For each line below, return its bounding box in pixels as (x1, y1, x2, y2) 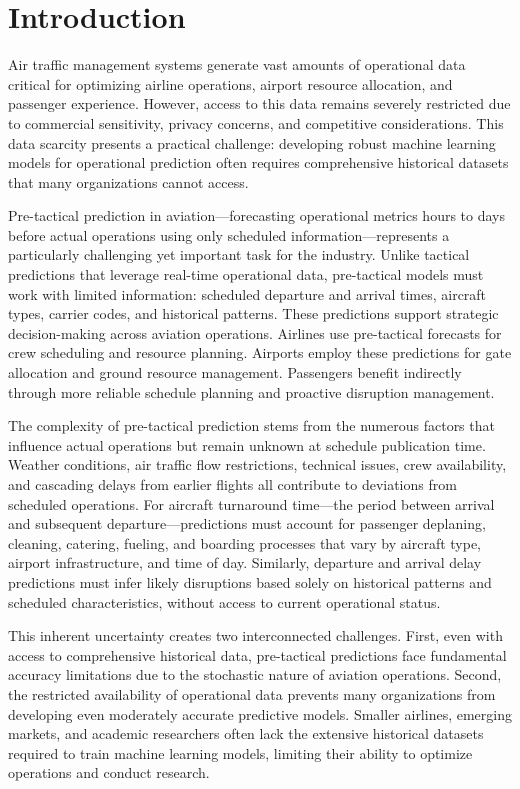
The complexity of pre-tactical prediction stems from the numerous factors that (8, 415, 495, 436)
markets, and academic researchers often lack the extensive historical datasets (8, 723, 484, 744)
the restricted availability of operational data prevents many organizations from (8, 683, 496, 704)
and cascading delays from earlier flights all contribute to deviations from (8, 474, 457, 494)
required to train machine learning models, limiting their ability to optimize (8, 742, 473, 763)
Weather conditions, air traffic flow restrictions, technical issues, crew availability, (8, 454, 507, 475)
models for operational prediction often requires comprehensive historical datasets (8, 152, 509, 173)
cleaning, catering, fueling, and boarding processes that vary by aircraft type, (8, 532, 482, 553)
